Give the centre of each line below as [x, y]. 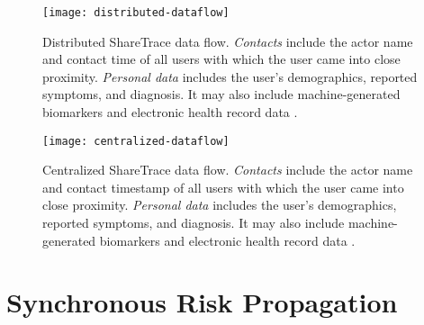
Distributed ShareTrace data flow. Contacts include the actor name [228, 41]
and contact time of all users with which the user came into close [221, 59]
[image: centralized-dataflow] [136, 141]
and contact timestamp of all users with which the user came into [223, 187]
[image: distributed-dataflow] [136, 13]
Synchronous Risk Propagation [202, 302]
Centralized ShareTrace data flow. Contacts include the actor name [228, 170]
